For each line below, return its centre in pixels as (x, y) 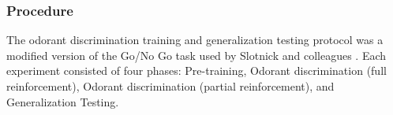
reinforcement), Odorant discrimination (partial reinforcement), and (170, 86)
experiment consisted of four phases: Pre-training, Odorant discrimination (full (196, 70)
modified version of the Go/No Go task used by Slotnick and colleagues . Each (196, 55)
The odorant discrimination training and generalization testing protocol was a (195, 40)
